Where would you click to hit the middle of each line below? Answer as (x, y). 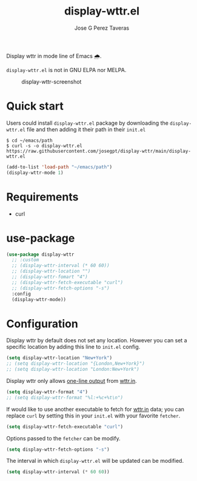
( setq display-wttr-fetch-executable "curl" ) (65, 426)
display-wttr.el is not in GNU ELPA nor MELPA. (66, 70)
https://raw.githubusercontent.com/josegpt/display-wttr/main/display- (98, 151)
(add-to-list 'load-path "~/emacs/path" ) (59, 167)
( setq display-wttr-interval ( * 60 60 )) (58, 472)
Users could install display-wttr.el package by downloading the (87, 123)
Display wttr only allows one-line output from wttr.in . (72, 380)
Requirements (42, 197)
